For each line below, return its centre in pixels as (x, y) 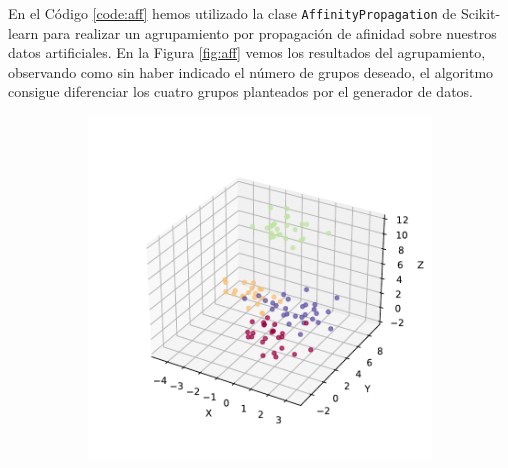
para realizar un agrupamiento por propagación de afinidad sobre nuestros (270, 32)
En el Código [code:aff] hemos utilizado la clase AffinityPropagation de (232, 13)
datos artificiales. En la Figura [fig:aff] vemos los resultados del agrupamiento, (247, 52)
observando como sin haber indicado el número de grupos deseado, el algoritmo (251, 71)
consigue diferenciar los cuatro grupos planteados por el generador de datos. (241, 91)
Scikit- (480, 13)
